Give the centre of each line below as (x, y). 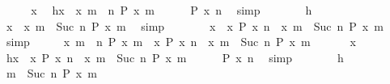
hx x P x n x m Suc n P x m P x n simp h (175, 57)
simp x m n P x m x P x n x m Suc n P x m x (181, 42)
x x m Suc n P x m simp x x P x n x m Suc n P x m (195, 25)
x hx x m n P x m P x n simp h (172, 10)
